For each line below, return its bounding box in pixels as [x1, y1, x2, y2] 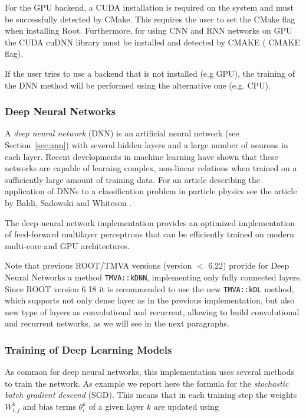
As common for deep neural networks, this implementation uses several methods [5, 365, 295, 378]
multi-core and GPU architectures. [5, 239, 130, 252]
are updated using [153, 400, 219, 412]
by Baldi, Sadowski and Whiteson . [5, 196, 132, 208]
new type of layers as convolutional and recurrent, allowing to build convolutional [5, 305, 300, 318]
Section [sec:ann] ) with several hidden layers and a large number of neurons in [5, 138, 288, 151]
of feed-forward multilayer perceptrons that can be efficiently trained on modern [5, 228, 294, 240]
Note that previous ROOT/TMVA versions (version [5, 259, 192, 272]
